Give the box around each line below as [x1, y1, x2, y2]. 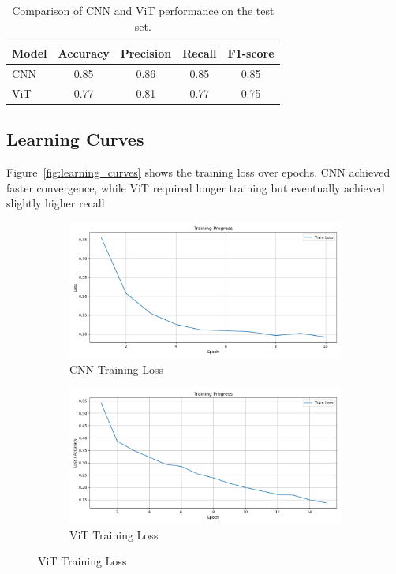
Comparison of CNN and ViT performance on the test [12, 2, 275, 18]
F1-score [227, 45, 275, 61]
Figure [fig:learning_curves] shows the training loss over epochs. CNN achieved [6, 164, 390, 181]
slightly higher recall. [6, 195, 108, 211]
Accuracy [58, 45, 110, 61]
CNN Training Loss [69, 360, 163, 377]
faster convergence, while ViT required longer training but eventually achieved [6, 179, 385, 196]
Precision [120, 45, 172, 61]
